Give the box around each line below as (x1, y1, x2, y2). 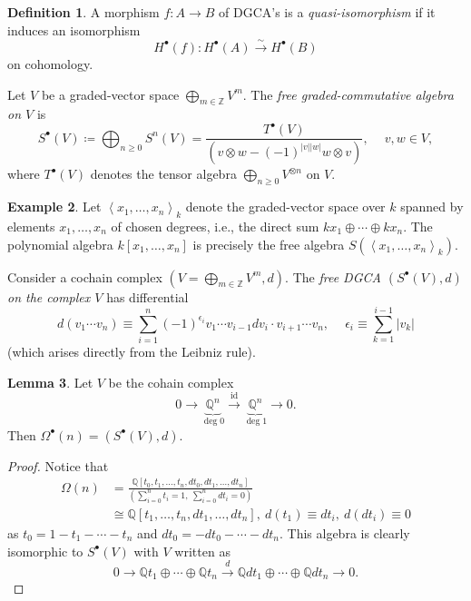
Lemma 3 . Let (7, 372, 93, 391)
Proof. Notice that (7, 456, 109, 475)
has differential (106, 287, 189, 306)
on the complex (7, 287, 91, 306)
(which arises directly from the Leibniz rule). (7, 342, 256, 361)
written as (174, 541, 231, 560)
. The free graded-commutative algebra (242, 84, 454, 103)
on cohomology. (7, 54, 93, 73)
